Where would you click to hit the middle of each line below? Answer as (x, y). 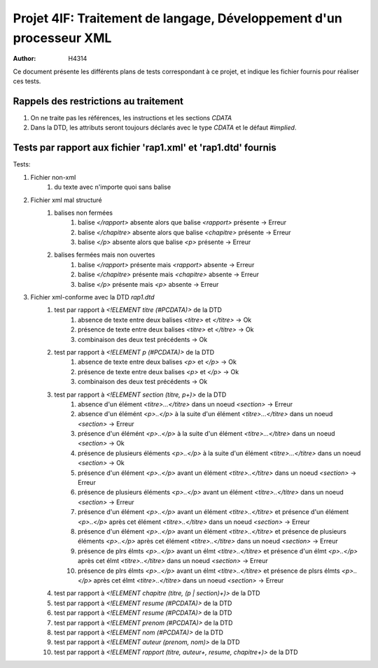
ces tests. (27, 81)
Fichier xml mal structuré (66, 200)
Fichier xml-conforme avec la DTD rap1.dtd (92, 297)
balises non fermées (84, 213)
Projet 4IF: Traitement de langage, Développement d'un (177, 18)
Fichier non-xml (53, 177)
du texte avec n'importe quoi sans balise (113, 187)
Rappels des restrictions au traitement (98, 101)
